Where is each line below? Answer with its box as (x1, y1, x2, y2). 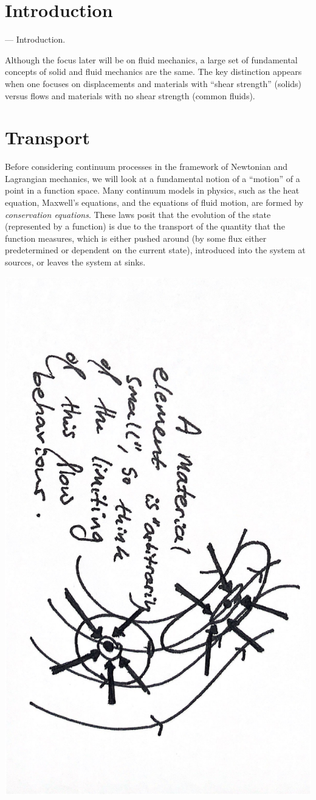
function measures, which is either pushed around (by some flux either (5, 231, 267, 244)
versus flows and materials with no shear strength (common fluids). (5, 89, 255, 102)
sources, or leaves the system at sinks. (5, 255, 146, 268)
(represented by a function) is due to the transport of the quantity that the (5, 220, 285, 233)
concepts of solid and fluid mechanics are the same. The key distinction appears (5, 65, 302, 78)
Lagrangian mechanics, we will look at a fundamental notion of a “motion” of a (5, 172, 300, 184)
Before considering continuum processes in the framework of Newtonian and (5, 160, 288, 173)
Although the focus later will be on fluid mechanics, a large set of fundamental (5, 53, 298, 66)
